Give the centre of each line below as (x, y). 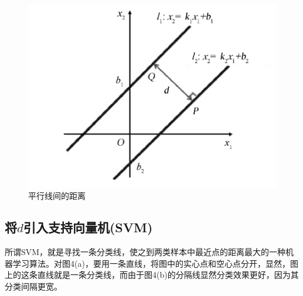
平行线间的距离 (57, 196)
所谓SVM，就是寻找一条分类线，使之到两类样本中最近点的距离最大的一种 (145, 252)
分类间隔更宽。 (33, 286)
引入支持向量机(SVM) (88, 227)
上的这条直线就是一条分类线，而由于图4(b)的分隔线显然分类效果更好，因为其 (152, 275)
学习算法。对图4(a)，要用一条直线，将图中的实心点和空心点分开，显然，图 (155, 263)
